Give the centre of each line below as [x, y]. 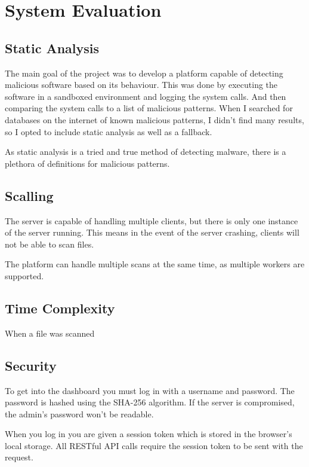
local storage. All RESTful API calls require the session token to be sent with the [154, 445]
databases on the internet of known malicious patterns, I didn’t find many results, [154, 119]
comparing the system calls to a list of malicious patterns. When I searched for [149, 108]
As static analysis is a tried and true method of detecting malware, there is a [146, 152]
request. [19, 457]
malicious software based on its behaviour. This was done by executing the [141, 85]
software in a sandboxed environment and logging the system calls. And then [146, 96]
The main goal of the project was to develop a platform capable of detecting [144, 73]
